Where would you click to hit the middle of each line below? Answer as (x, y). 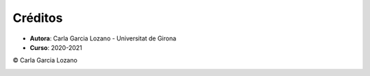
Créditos (38, 18)
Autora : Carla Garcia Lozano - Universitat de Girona (103, 38)
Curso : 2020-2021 (56, 47)
